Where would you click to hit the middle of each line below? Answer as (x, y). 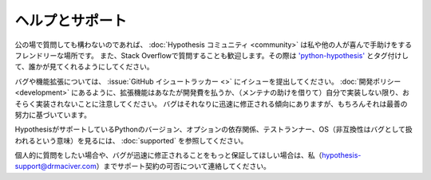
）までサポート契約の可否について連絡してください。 (183, 166)
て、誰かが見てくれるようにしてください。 (85, 67)
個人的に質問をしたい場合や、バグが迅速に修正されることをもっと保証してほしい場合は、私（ (168, 155)
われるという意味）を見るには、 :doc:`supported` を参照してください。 (131, 140)
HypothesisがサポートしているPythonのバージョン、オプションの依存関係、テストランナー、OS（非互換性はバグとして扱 (214, 129)
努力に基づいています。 (53, 115)
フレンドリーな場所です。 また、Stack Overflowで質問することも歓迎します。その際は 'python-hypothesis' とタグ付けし (212, 55)
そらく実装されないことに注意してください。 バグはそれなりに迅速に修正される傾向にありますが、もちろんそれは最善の (211, 104)
